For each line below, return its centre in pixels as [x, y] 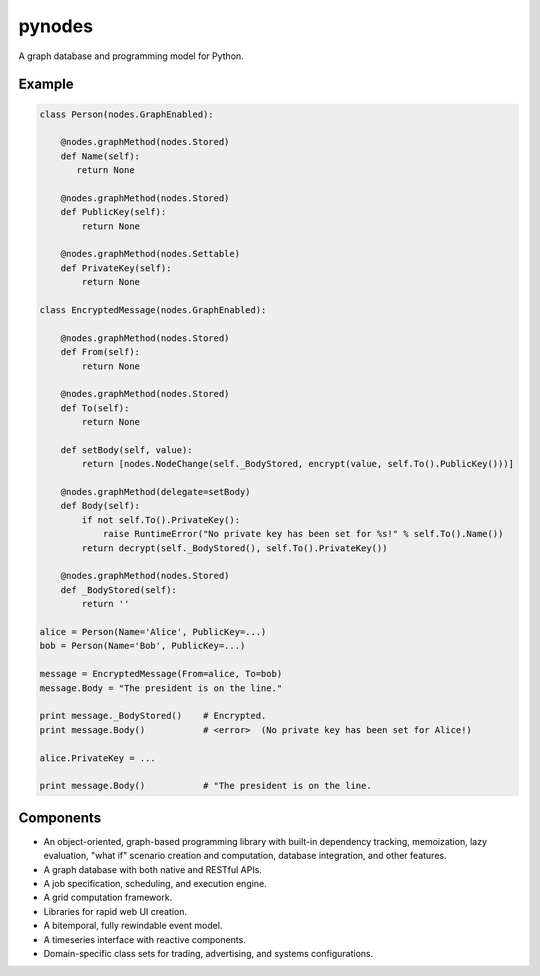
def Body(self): [100, 506]
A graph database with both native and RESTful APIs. [152, 869]
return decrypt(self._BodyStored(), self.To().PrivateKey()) [234, 548]
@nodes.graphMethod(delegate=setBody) [155, 492]
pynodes [56, 26]
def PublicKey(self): [113, 212]
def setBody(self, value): [127, 449]
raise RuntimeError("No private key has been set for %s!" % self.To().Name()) [303, 534]
